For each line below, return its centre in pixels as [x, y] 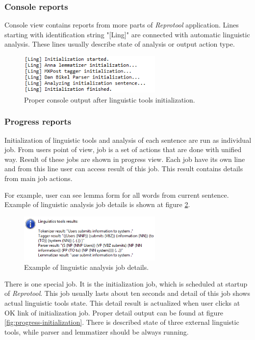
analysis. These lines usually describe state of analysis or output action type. [120, 44]
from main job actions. [38, 178]
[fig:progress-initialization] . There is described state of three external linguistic [122, 322]
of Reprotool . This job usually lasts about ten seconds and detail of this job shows [127, 293]
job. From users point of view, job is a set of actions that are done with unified [123, 149]
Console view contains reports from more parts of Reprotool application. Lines [122, 25]
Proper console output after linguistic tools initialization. [110, 99]
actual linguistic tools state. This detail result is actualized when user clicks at [122, 302]
